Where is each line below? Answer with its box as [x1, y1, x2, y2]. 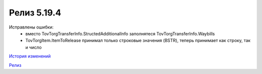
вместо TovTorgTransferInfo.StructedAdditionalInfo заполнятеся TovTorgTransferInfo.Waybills [25, 30, 215, 36]
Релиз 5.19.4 [9, 7, 62, 18]
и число [25, 44, 42, 50]
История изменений [9, 53, 51, 59]
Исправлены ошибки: [9, 24, 54, 30]
